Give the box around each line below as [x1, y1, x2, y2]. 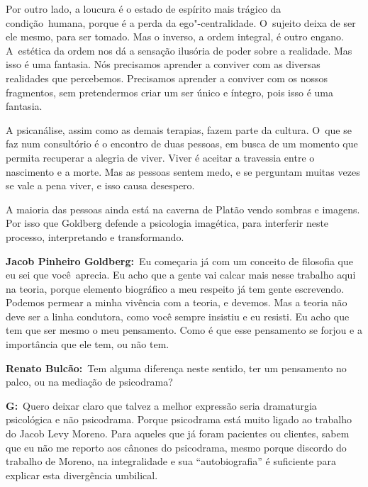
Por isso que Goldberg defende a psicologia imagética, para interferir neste [6, 215, 329, 230]
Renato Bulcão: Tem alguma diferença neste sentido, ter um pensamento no [6, 360, 347, 375]
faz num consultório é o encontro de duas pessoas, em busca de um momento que [6, 136, 358, 151]
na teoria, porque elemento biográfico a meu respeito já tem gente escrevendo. [6, 281, 345, 296]
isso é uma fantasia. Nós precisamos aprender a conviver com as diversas [6, 57, 320, 72]
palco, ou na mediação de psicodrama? [6, 374, 173, 389]
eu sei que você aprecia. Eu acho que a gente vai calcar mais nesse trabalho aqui [6, 267, 356, 282]
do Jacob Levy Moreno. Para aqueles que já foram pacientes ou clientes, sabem [6, 426, 350, 441]
